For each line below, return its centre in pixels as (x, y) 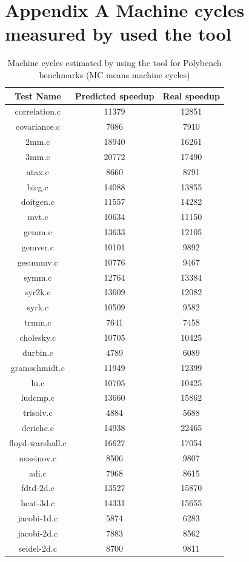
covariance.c (38, 126)
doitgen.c (38, 202)
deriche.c (38, 428)
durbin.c (38, 352)
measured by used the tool (118, 34)
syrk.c (38, 307)
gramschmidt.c (38, 367)
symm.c (38, 277)
